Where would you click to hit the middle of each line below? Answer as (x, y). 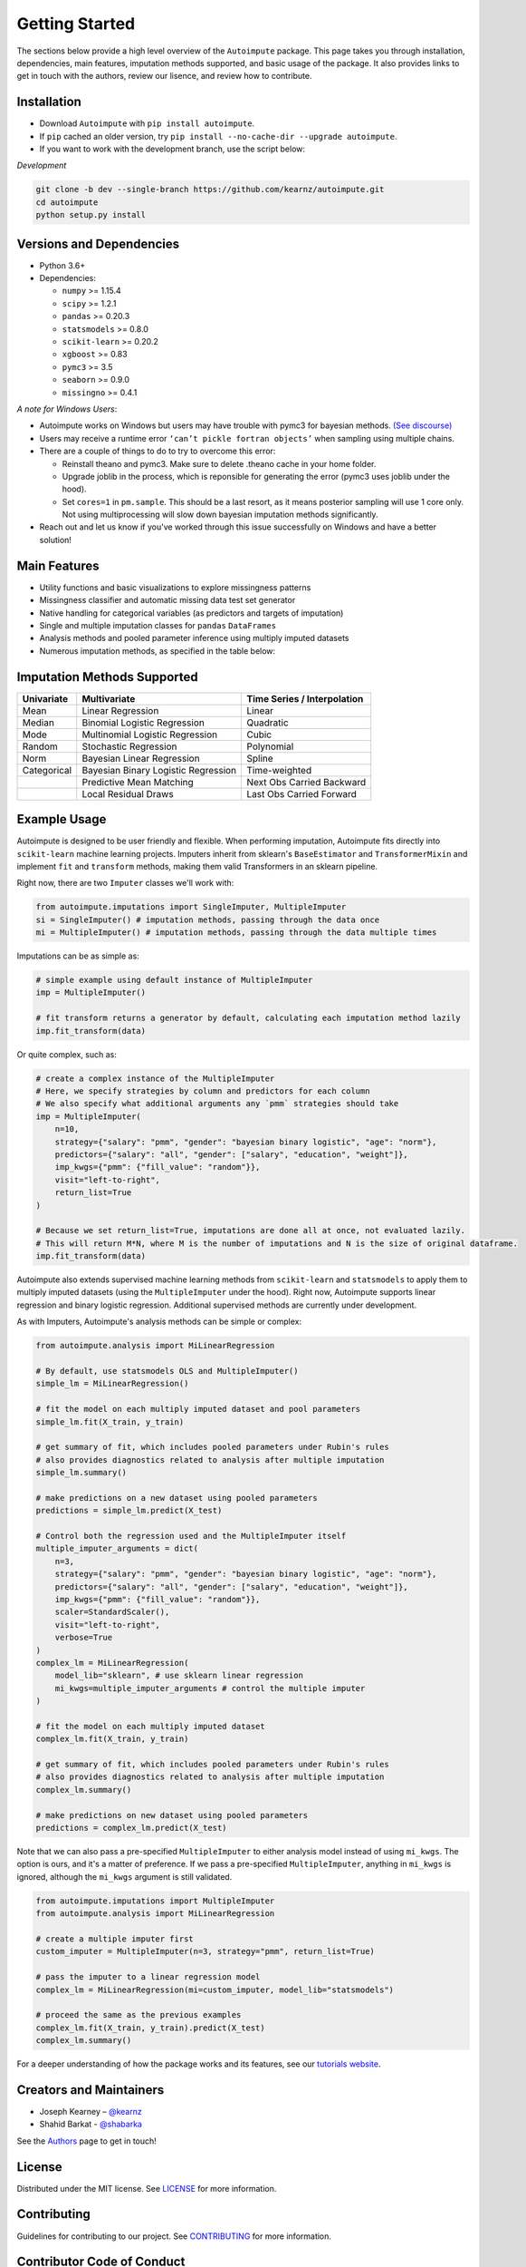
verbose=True (84, 1638)
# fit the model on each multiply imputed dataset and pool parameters (198, 1409)
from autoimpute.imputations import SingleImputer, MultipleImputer (191, 907)
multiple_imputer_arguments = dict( (117, 1549)
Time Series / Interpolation (305, 698)
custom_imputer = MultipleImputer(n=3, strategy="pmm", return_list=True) (206, 1951)
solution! (56, 540)
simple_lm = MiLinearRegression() (112, 1384)
